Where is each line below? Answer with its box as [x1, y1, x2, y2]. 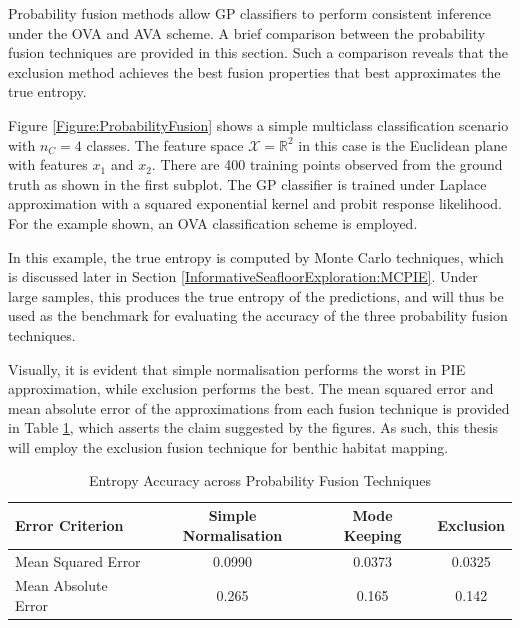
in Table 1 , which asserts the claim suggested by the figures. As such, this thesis [8, 417, 499, 438]
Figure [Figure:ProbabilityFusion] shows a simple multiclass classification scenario [8, 114, 509, 135]
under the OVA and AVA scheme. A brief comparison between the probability [8, 22, 486, 43]
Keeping [343, 524, 402, 545]
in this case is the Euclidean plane [298, 134, 508, 155]
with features [8, 154, 88, 175]
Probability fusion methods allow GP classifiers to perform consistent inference [8, 3, 492, 23]
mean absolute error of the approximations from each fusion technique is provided [8, 397, 510, 418]
